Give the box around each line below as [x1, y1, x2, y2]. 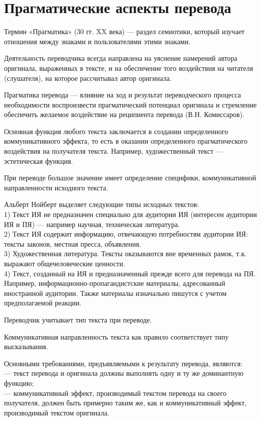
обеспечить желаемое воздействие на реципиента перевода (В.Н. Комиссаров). [4, 109, 245, 120]
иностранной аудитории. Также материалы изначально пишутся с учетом [4, 287, 227, 298]
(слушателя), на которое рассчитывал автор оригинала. [4, 72, 172, 83]
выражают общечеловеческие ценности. [4, 258, 125, 268]
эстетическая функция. [4, 155, 73, 166]
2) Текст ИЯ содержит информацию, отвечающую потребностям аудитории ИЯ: [4, 229, 248, 239]
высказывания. [4, 341, 48, 352]
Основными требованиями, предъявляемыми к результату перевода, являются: [4, 358, 242, 368]
